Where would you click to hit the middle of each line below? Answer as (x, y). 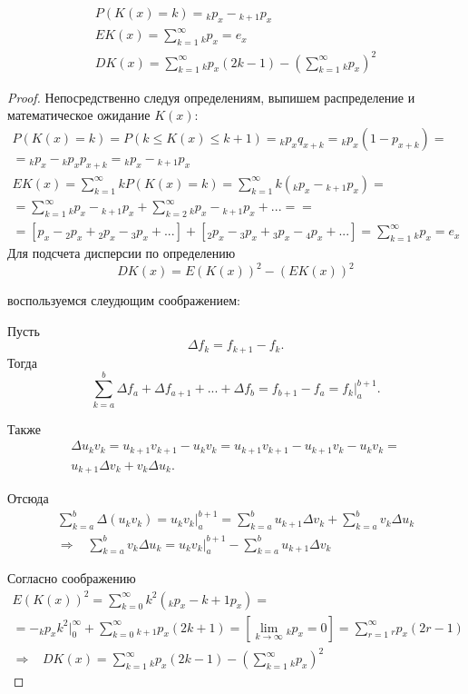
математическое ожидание (79, 115)
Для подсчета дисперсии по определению (122, 253)
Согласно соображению (72, 578)
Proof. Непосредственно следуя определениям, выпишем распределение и (211, 97)
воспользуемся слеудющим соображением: (124, 300)
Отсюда (28, 498)
